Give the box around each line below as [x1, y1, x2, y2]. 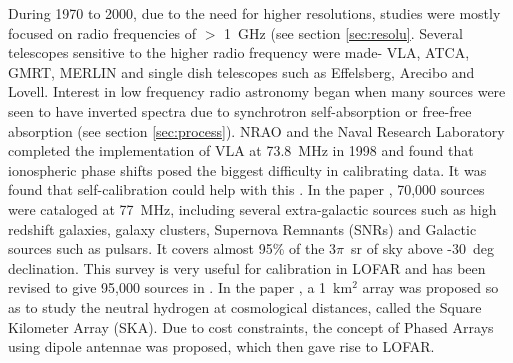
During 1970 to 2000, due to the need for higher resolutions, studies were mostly [8, 3, 501, 23]
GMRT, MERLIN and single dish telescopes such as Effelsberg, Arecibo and [8, 61, 475, 82]
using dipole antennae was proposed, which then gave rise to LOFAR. [8, 336, 435, 357]
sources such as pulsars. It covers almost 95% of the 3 [8, 238, 337, 259]
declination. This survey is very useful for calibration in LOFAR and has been [8, 257, 486, 278]
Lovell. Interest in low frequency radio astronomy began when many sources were [8, 81, 506, 102]
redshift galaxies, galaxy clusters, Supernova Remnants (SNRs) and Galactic [8, 218, 477, 239]
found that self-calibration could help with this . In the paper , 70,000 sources [8, 179, 485, 200]
